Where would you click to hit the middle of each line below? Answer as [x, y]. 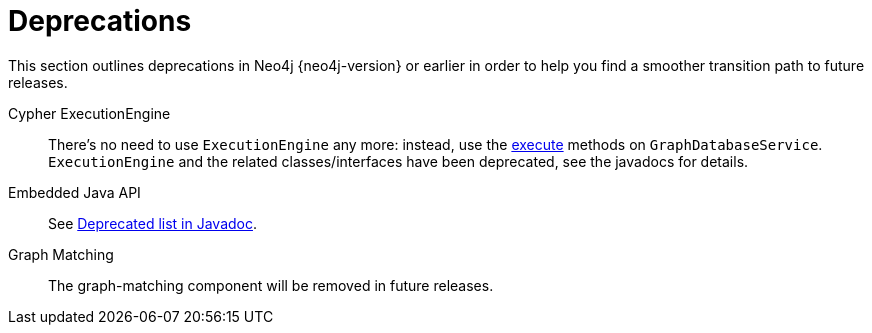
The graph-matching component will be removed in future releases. [271, 285]
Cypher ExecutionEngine [89, 113]
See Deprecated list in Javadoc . [153, 223]
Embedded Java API [74, 192]
